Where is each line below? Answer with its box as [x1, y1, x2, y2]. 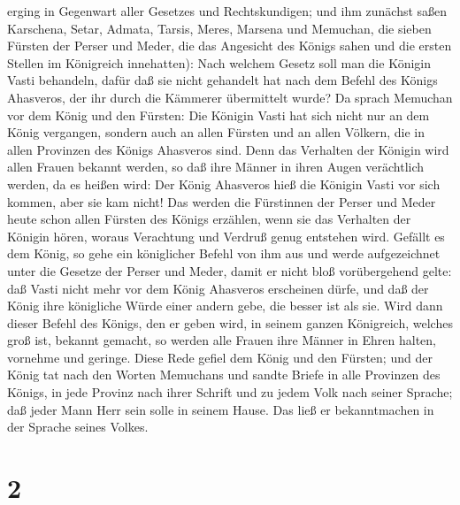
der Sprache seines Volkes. [7, 417, 149, 436]
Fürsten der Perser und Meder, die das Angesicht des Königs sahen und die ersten [7, 36, 452, 55]
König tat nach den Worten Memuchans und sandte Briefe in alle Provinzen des [7, 365, 441, 384]
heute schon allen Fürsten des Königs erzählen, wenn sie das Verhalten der [7, 210, 411, 228]
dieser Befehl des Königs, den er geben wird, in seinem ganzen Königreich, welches [7, 313, 453, 332]
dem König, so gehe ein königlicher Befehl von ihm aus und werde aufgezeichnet [7, 244, 441, 263]
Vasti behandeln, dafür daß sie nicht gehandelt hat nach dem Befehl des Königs [7, 71, 438, 89]
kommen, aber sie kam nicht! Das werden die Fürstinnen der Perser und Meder [7, 192, 436, 210]
